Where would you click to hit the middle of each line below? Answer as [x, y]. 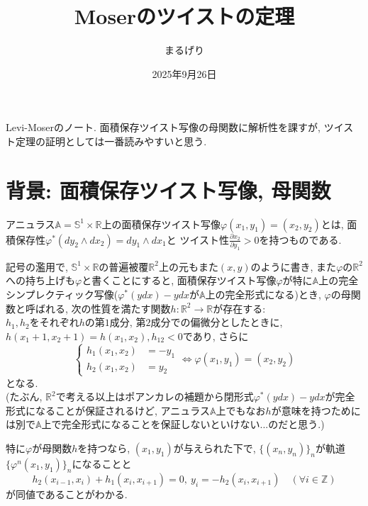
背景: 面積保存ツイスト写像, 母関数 [168, 190]
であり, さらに [216, 336]
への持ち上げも [40, 280]
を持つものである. [300, 239]
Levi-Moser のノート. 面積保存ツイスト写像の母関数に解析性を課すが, [163, 127]
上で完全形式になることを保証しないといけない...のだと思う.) [183, 424]
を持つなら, [104, 448]
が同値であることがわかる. [67, 494]
